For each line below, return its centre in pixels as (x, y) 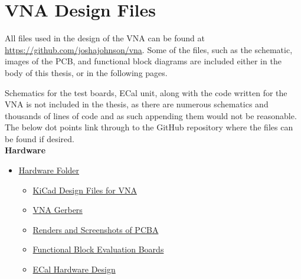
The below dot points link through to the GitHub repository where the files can (149, 127)
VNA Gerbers (58, 210)
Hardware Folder (49, 170)
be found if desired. (40, 138)
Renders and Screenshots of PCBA (96, 229)
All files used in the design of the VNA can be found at (105, 38)
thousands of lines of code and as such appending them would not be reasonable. (151, 115)
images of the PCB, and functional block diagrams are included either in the (143, 61)
